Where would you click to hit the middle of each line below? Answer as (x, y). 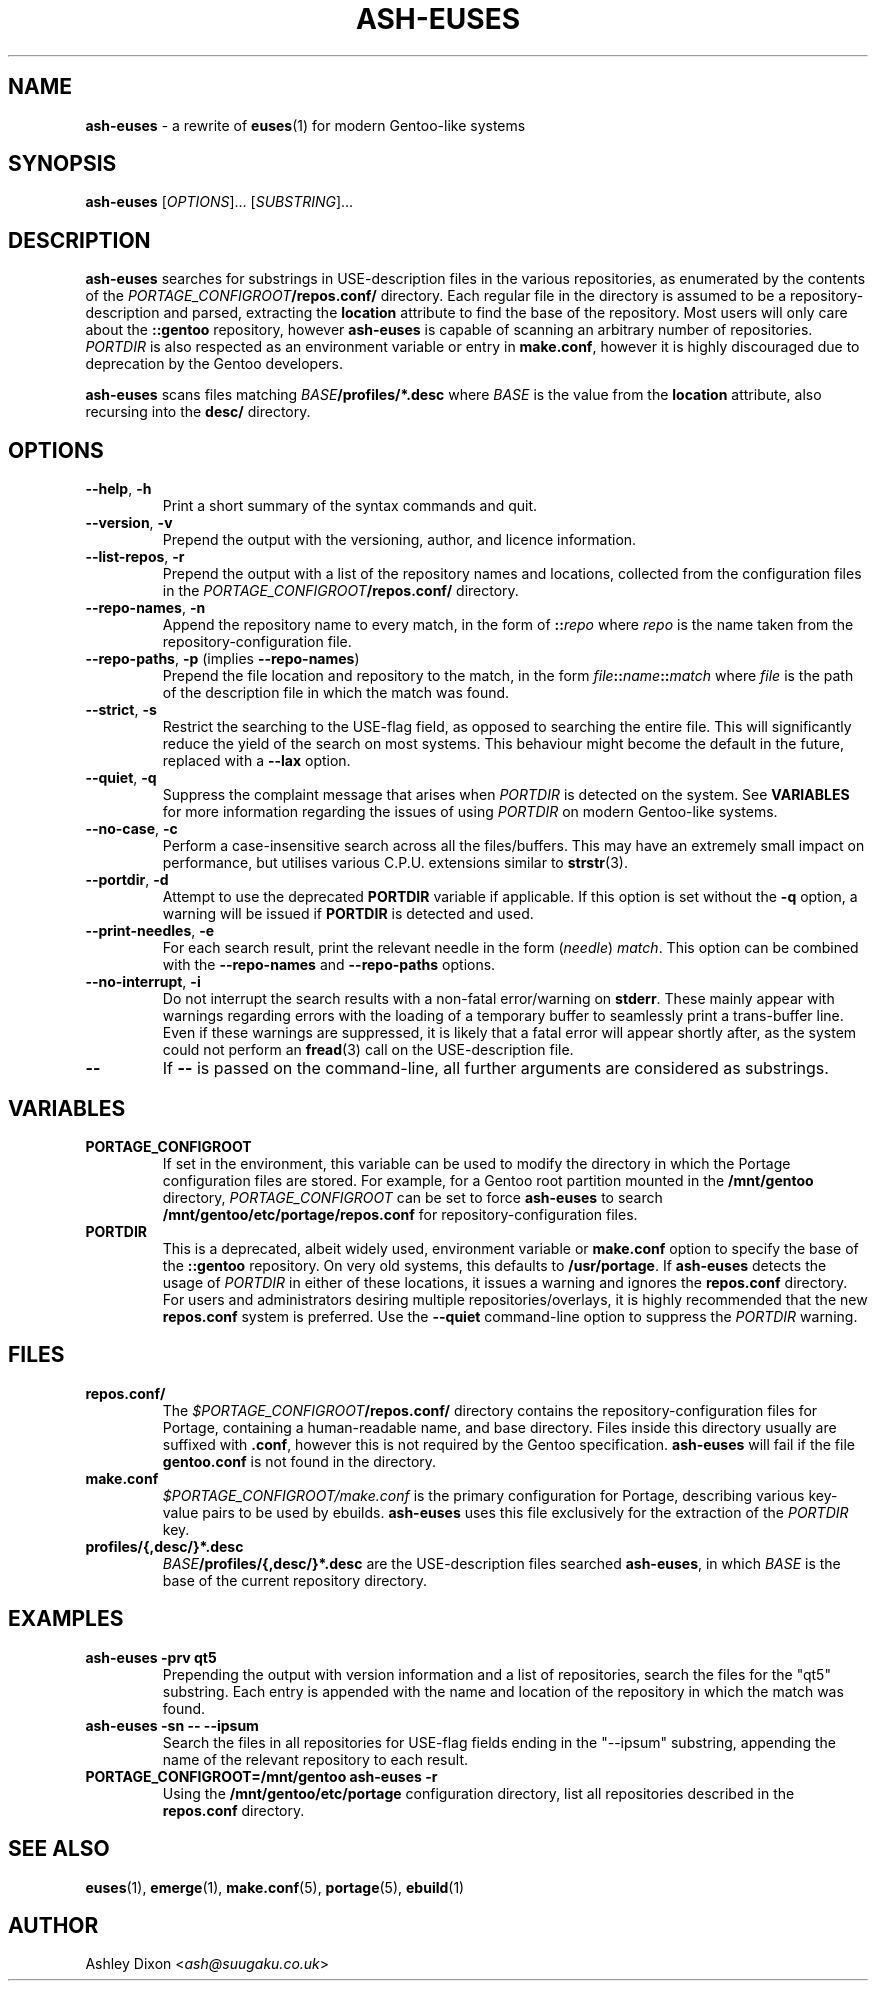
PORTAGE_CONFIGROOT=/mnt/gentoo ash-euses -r (261, 1776)
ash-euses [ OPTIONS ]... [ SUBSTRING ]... (219, 202)
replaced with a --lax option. (256, 761)
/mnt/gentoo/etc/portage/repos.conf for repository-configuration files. (400, 1214)
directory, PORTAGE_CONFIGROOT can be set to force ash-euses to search (412, 1197)
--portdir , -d (127, 880)
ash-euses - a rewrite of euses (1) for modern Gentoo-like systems (305, 125)
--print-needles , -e (150, 931)
